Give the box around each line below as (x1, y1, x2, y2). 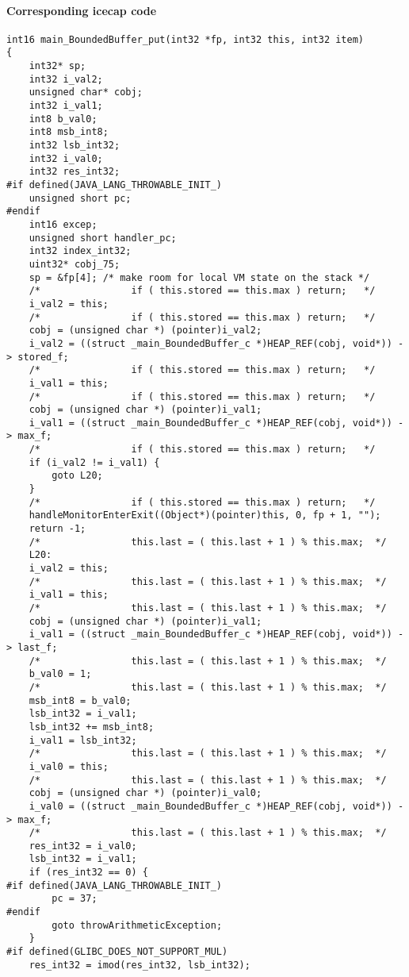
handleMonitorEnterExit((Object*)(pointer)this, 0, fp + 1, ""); (29, 510, 381, 521)
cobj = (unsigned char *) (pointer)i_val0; (29, 787, 262, 799)
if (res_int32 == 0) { (29, 867, 148, 879)
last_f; (17, 641, 58, 653)
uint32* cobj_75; (29, 258, 120, 270)
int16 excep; (29, 218, 97, 230)
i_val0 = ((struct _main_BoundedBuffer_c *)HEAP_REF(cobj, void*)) (29, 800, 392, 812)
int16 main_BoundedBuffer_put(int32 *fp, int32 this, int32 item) (6, 33, 365, 45)
